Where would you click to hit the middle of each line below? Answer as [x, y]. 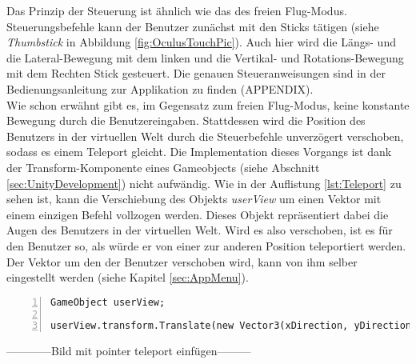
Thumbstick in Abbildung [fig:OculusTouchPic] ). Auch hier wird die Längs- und [201, 42]
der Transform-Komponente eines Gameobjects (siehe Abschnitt [163, 167]
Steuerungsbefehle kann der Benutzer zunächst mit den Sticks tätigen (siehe [193, 26]
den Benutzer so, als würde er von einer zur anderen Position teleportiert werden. [206, 245]
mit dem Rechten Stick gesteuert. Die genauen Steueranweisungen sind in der [196, 73]
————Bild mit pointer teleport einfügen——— [129, 351]
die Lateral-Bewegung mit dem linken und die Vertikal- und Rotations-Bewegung [205, 57]
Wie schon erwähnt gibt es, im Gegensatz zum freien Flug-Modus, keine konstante [208, 104]
